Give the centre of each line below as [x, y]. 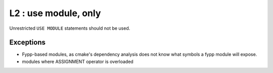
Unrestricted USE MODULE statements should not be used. [70, 28]
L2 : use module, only [55, 13]
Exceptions [27, 43]
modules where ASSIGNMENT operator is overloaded [78, 61]
